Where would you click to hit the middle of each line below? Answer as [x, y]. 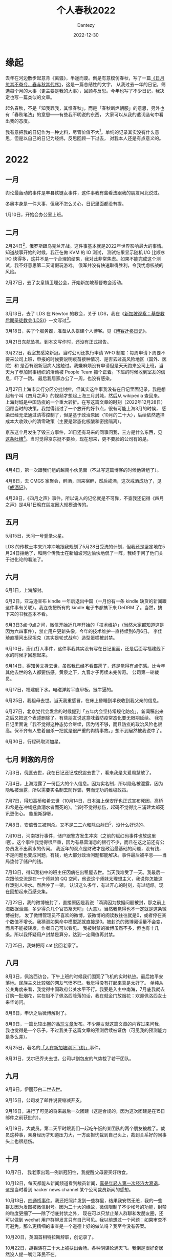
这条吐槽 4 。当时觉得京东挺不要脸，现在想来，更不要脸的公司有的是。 [78, 438]
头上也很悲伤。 [21, 1141]
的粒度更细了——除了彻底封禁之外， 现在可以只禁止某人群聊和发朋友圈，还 [84, 1213]
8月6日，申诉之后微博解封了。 [37, 1013]
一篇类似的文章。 [37, 97]
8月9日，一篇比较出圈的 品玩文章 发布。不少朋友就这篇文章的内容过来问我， [84, 1024]
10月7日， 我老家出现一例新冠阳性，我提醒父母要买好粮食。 [68, 1172]
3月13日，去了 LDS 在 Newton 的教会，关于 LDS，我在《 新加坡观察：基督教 [85, 313]
